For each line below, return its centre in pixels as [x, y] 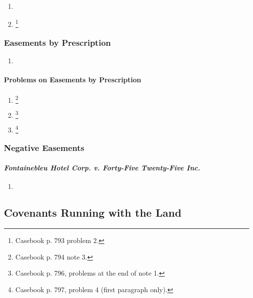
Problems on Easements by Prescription [73, 80]
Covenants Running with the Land [93, 213]
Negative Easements [44, 148]
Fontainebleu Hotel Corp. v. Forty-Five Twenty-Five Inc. [102, 167]
